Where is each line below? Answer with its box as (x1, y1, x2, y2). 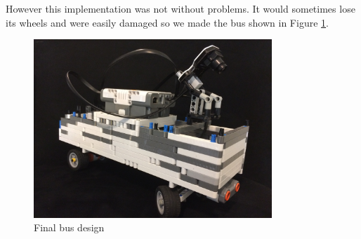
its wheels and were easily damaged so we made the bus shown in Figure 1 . (6, 15, 329, 29)
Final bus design (34, 220, 105, 235)
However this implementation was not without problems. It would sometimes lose (6, 1, 355, 15)
